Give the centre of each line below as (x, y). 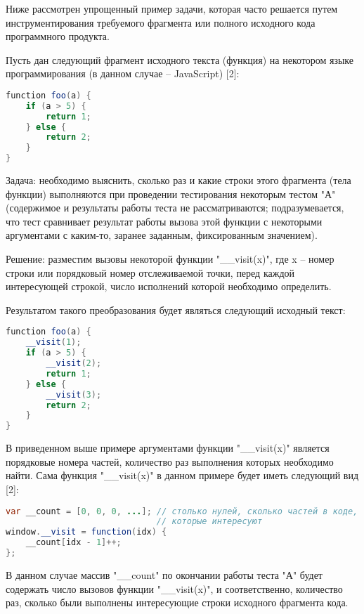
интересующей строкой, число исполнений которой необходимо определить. (169, 286)
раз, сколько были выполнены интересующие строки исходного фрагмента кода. (177, 602)
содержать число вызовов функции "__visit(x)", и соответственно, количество (174, 588)
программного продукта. (58, 36)
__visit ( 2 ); (74, 364)
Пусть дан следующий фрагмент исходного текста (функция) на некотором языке (180, 59)
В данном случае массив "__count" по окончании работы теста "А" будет (164, 574)
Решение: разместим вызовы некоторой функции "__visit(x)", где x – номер (170, 259)
